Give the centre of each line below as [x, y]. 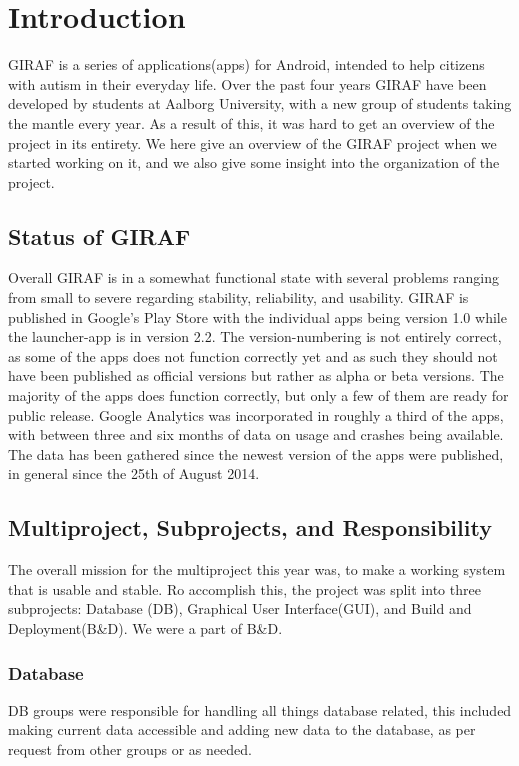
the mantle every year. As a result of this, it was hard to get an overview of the [251, 122]
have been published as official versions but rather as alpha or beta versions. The [256, 375]
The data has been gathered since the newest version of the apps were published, [256, 453]
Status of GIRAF [99, 235]
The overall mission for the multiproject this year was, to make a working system [257, 569]
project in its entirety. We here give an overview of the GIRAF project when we [252, 142]
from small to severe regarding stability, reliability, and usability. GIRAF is [238, 297]
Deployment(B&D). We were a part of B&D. [145, 628]
